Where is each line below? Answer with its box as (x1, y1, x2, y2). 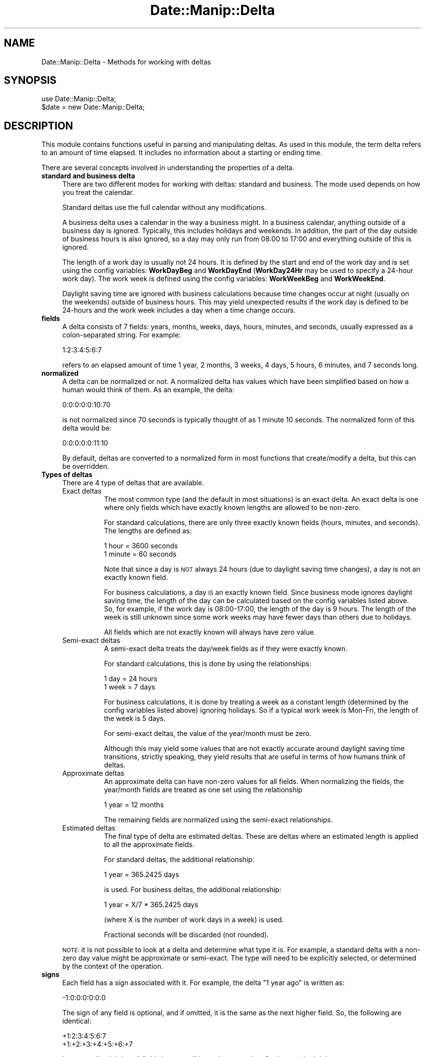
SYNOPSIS (4, 74, 57, 87)
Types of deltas (41, 470, 93, 479)
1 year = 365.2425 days (104, 870, 180, 879)
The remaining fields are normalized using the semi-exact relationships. (104, 816, 333, 824)
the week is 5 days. (104, 714, 165, 723)
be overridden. (62, 462, 109, 471)
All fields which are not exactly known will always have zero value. (104, 628, 316, 637)
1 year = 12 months (104, 801, 164, 809)
